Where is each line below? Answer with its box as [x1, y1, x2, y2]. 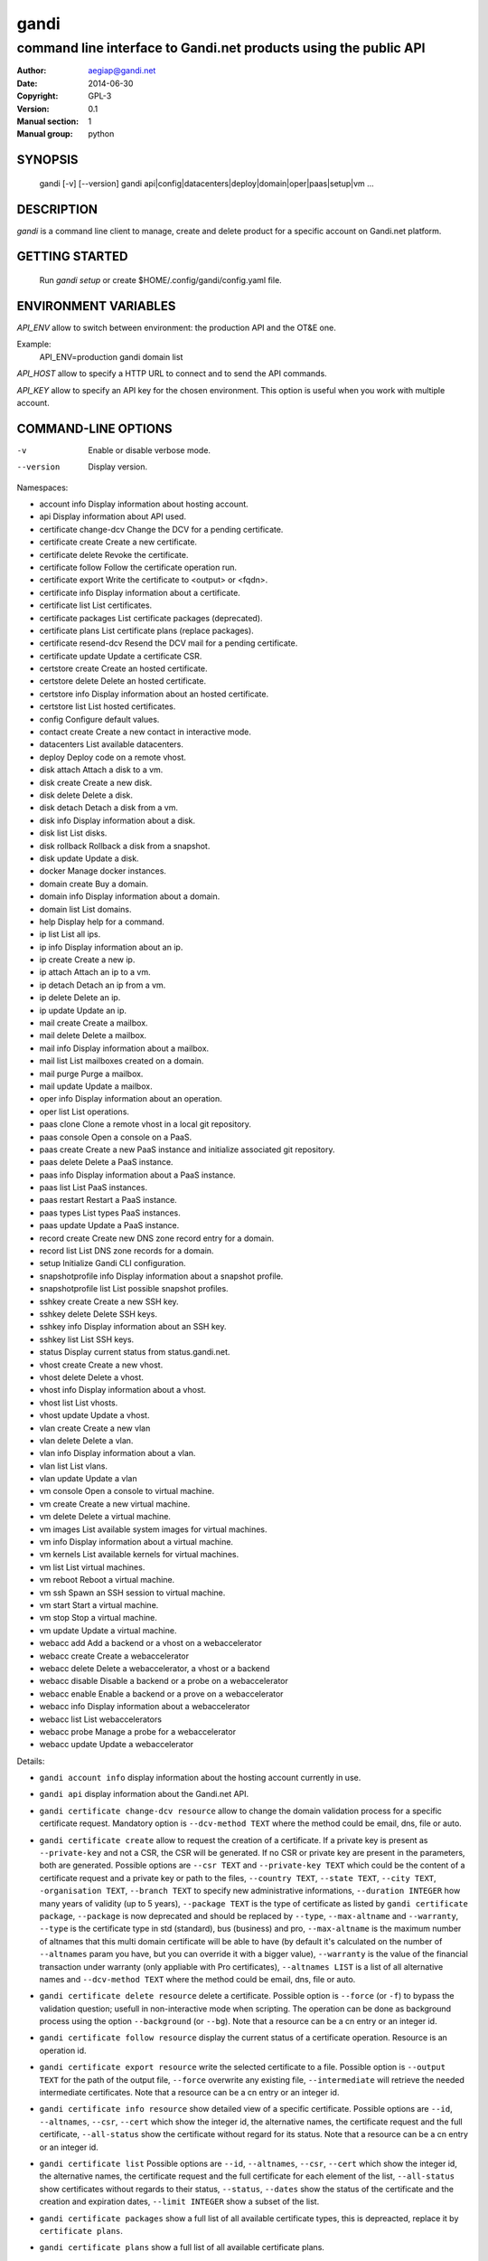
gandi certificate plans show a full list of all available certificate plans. [39, 2242, 325, 2253]
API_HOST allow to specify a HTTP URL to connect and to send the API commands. [16, 368, 327, 379]
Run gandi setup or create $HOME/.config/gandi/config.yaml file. [39, 275, 282, 286]
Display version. [88, 461, 148, 472]
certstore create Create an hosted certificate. [39, 663, 208, 674]
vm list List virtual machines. [39, 1561, 145, 1573]
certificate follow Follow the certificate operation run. [39, 562, 238, 572]
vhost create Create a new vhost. [39, 1359, 164, 1370]
